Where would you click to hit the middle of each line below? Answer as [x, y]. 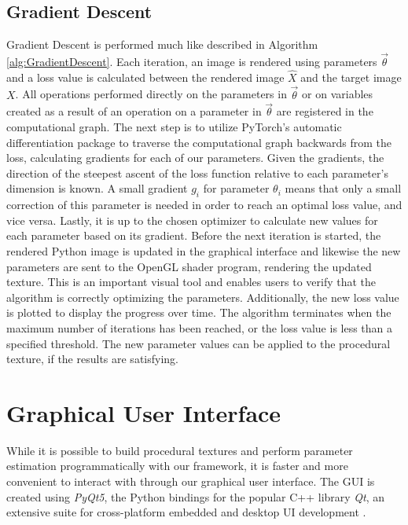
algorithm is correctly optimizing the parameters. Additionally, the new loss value [203, 297]
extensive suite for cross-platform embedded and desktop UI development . [186, 512]
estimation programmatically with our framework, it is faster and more [177, 466]
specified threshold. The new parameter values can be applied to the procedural [198, 343]
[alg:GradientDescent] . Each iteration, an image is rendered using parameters [192, 62]
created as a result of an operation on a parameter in [134, 111]
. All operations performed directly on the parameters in [151, 94]
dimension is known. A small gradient [97, 188]
